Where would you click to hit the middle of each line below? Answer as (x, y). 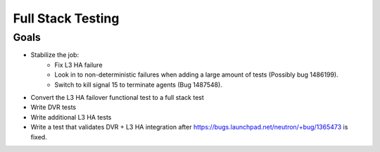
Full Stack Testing (66, 18)
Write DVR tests (53, 107)
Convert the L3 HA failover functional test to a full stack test (117, 97)
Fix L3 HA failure (78, 65)
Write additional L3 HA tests (71, 117)
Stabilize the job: (55, 55)
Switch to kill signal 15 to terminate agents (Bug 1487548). (139, 84)
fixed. (39, 137)
